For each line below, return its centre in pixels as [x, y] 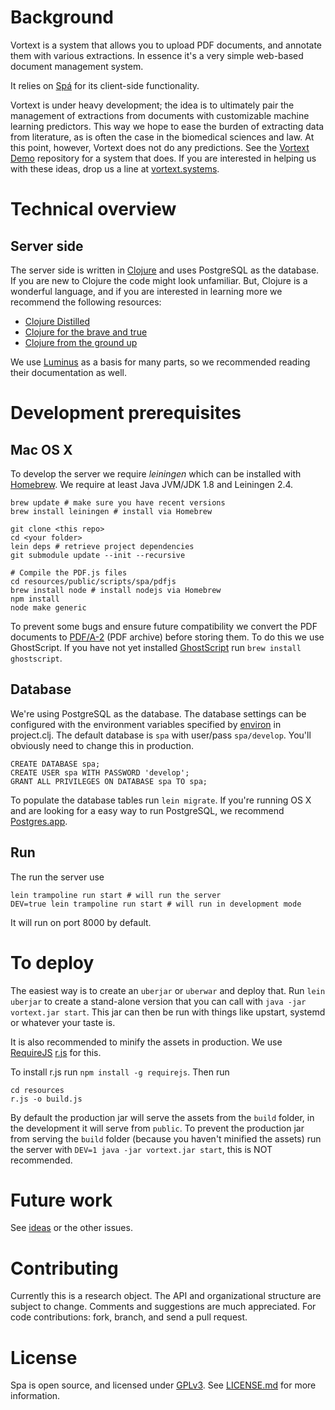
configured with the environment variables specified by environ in [146, 724]
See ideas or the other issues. [71, 1228]
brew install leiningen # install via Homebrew [111, 511]
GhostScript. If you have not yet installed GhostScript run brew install [156, 647]
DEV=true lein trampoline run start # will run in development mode [156, 904]
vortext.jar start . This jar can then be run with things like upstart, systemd [168, 1012]
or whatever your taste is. [63, 1022]
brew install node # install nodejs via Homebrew [116, 590]
